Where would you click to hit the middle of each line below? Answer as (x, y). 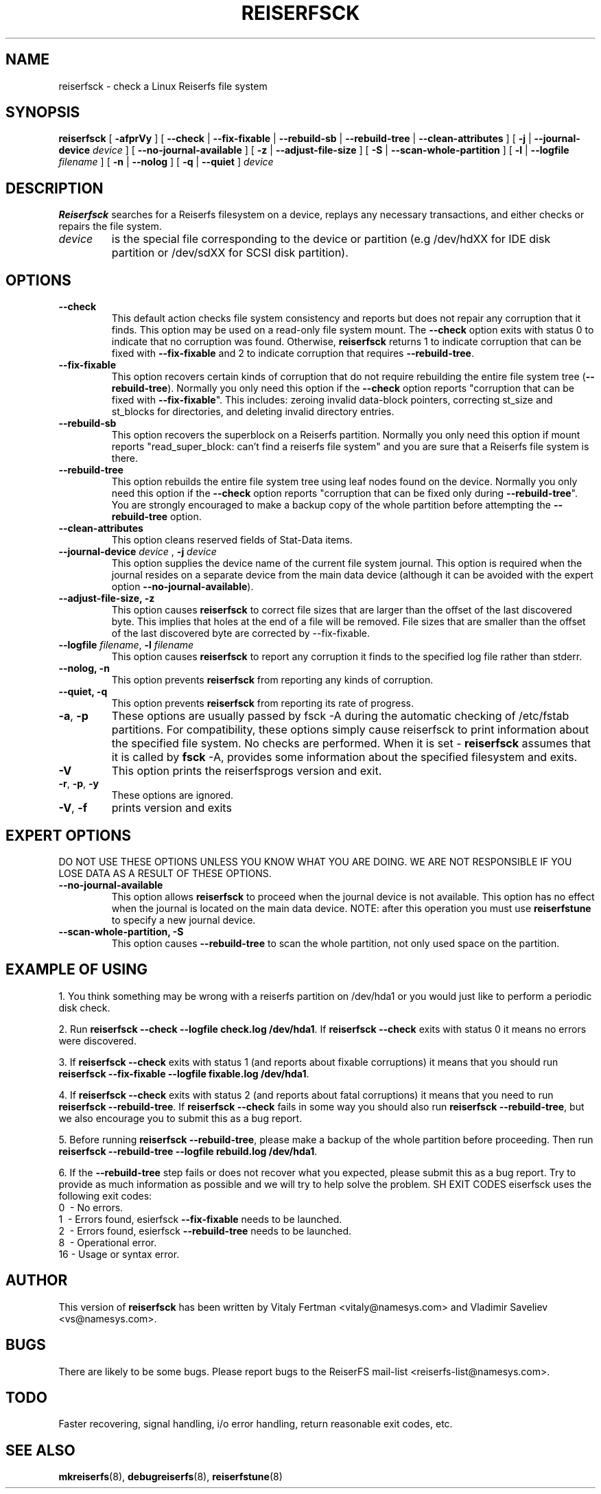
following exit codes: (105, 1195)
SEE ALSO (40, 1450)
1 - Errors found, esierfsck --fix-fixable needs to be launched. (200, 1219)
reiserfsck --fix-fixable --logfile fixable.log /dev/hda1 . (184, 1073)
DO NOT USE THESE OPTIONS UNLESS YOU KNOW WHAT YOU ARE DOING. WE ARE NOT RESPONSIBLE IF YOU (315, 861)
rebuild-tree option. (156, 517)
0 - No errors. (91, 1207)
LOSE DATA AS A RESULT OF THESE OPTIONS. (165, 873)
